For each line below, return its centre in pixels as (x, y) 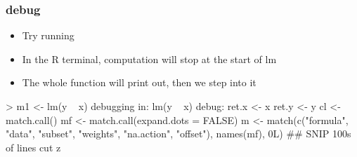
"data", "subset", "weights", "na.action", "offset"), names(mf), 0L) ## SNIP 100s (178, 134)
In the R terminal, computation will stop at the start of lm (149, 59)
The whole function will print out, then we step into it (139, 82)
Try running (48, 35)
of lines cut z (33, 147)
